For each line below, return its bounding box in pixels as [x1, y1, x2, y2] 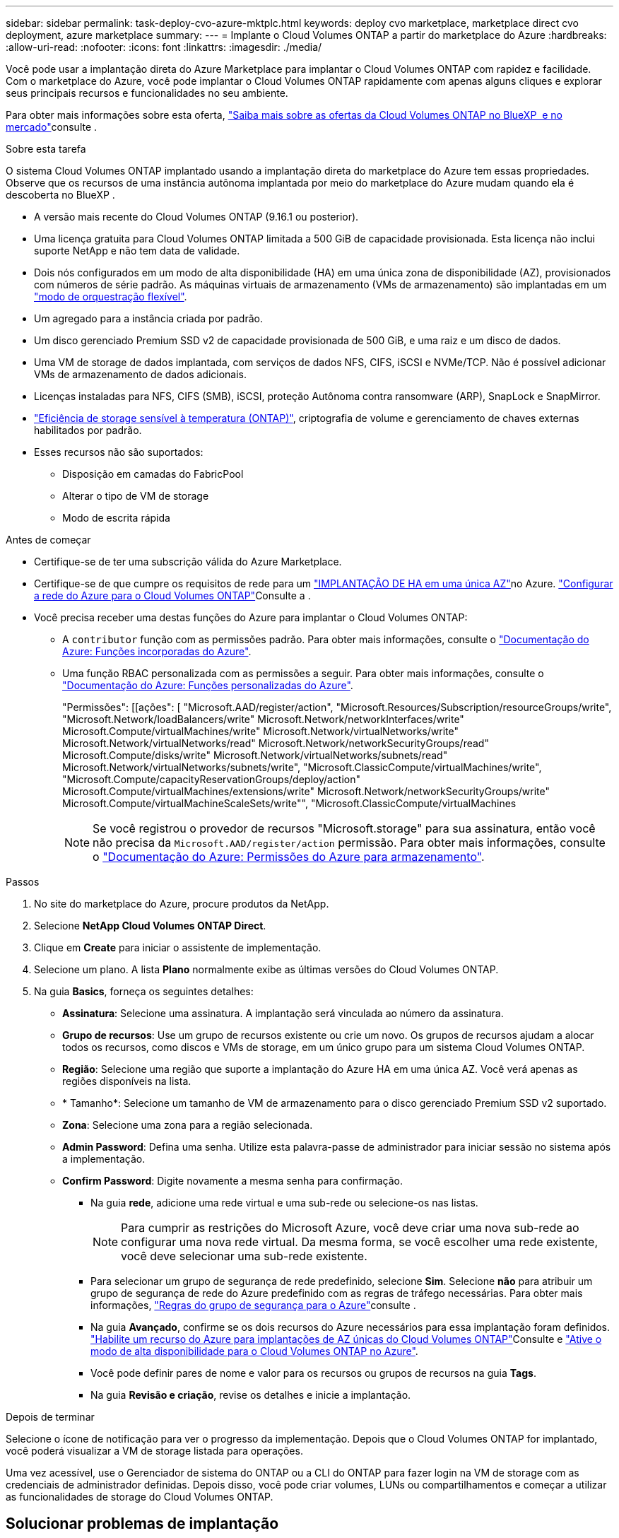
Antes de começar [6, 534, 91, 546]
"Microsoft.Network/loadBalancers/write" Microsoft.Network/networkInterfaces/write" [62, 713, 464, 725]
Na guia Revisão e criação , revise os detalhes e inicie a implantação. [90, 1389, 411, 1401]
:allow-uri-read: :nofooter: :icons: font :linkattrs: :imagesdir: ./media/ [6, 41, 322, 53]
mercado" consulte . [6, 121, 98, 133]
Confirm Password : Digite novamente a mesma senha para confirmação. [62, 1175, 403, 1187]
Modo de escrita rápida [62, 512, 170, 524]
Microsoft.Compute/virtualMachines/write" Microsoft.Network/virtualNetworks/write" [62, 725, 459, 737]
